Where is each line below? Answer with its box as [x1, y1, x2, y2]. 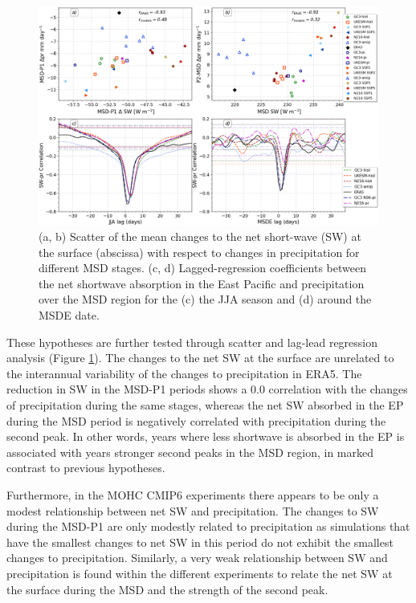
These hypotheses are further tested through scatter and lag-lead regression [6, 333, 378, 350]
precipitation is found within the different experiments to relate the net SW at [6, 564, 393, 581]
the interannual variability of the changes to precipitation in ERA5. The [6, 365, 362, 381]
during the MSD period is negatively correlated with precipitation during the [6, 412, 386, 429]
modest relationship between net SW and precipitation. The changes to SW [6, 502, 379, 519]
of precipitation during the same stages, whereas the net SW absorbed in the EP [6, 396, 404, 413]
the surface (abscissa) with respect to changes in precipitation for [39, 243, 360, 260]
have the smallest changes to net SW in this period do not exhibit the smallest [6, 533, 394, 550]
